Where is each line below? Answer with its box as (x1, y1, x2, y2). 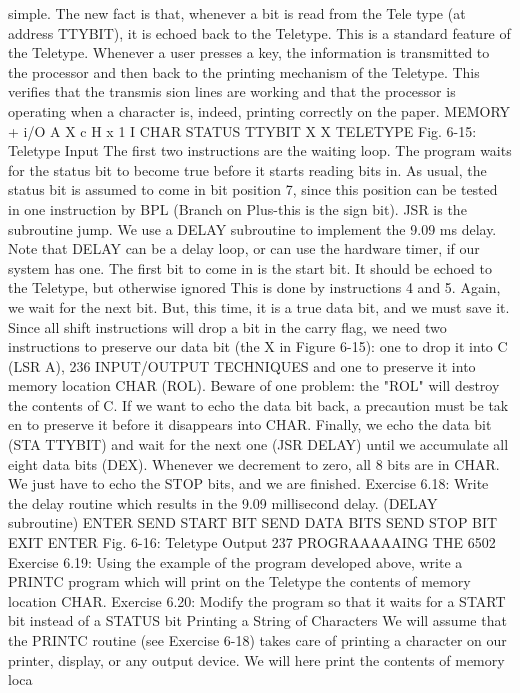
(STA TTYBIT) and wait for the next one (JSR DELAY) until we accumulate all (8, 434, 509, 455)
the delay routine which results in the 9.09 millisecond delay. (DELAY (8, 492, 438, 513)
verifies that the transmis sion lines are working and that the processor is (8, 81, 456, 102)
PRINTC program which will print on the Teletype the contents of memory (8, 571, 471, 592)
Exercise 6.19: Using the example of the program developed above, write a (8, 551, 463, 572)
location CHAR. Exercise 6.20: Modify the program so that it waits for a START (8, 590, 506, 611)
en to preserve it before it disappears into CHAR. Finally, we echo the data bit (8, 414, 492, 435)
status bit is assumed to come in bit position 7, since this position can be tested (8, 179, 498, 200)
